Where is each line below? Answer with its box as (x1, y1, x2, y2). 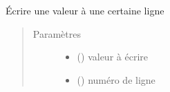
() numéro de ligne (77, 72, 155, 87)
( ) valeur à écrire (77, 49, 148, 64)
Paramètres (32, 26, 81, 41)
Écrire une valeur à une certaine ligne (6, 3, 164, 17)
